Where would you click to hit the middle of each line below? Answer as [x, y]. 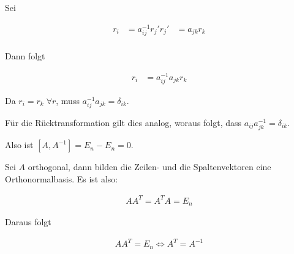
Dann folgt [25, 55]
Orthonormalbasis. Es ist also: [62, 178]
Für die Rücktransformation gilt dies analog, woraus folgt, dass [123, 122]
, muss [68, 100]
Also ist [19, 145]
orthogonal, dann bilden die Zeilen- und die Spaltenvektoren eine [149, 167]
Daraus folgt [28, 222]
